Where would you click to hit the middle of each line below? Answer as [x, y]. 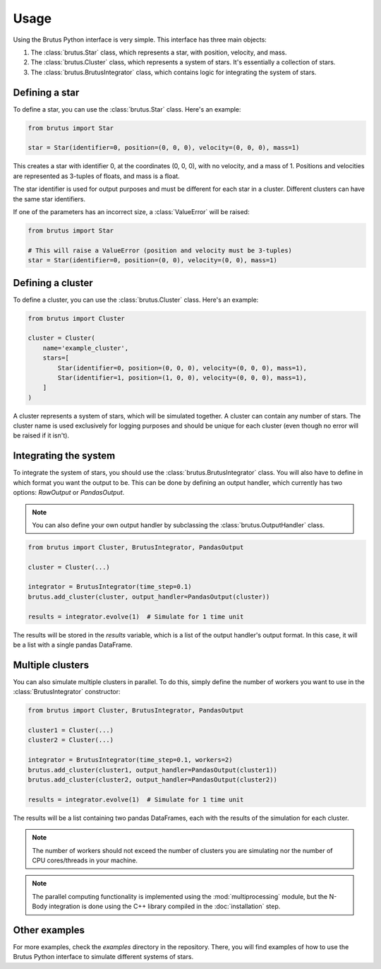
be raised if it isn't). [41, 435]
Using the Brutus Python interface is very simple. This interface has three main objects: [140, 40]
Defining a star [46, 92]
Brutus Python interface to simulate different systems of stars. [103, 957]
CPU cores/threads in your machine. [85, 860]
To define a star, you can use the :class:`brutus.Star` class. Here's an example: [127, 109]
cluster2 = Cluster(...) [71, 740]
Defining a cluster [53, 283]
